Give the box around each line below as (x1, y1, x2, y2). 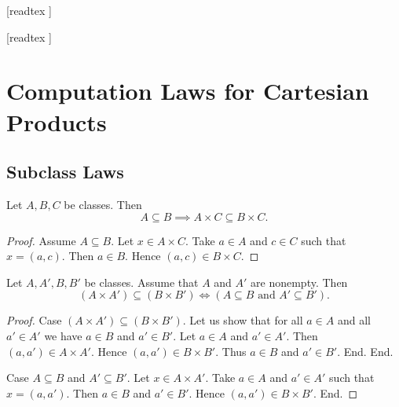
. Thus (215, 343, 247, 359)
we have (44, 327, 82, 343)
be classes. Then (64, 196, 142, 212)
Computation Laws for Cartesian (6, 75, 369, 107)
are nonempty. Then (251, 273, 348, 290)
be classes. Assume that (84, 273, 199, 290)
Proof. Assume (6, 232, 76, 248)
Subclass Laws (6, 159, 124, 184)
